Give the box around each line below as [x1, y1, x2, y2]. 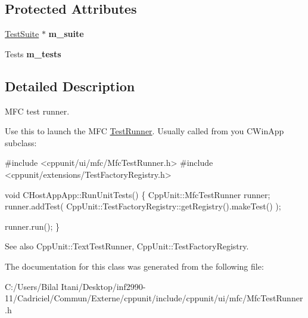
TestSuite [5, 27, 39, 40]
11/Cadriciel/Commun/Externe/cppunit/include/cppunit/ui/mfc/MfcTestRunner [5, 292, 303, 304]
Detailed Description [5, 76, 135, 95]
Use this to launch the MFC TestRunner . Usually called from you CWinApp [5, 125, 284, 137]
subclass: [5, 136, 37, 149]
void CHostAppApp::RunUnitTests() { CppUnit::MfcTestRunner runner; [5, 188, 270, 200]
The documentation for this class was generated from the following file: [5, 260, 264, 272]
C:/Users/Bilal [5, 280, 58, 292]
